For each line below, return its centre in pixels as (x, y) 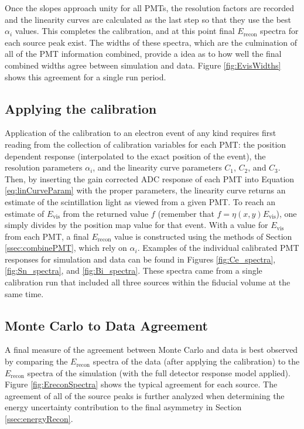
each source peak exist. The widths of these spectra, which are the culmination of (151, 42)
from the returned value (106, 213)
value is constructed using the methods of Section (203, 236)
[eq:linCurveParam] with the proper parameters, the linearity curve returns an (145, 190)
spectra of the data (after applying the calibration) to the (196, 361)
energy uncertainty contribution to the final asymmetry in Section (123, 407)
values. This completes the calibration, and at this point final (125, 31)
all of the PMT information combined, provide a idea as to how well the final (143, 54)
